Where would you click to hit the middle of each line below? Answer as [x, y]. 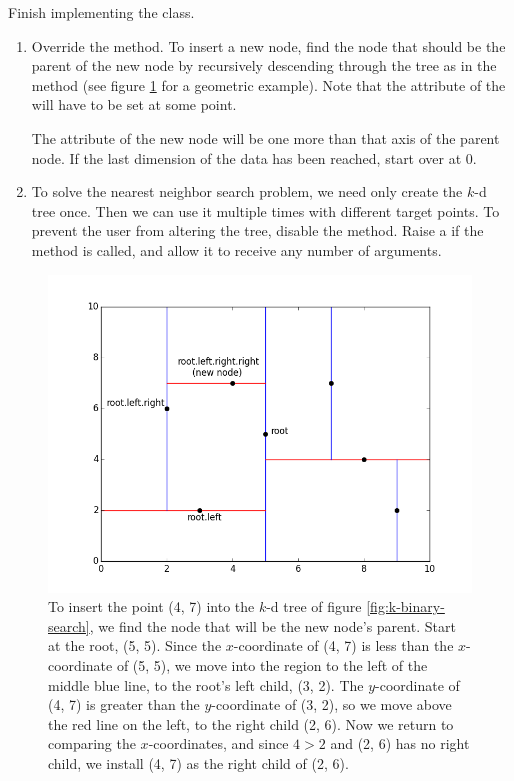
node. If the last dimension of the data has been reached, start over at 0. [254, 157]
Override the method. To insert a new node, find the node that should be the [268, 45]
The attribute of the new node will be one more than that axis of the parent [265, 137]
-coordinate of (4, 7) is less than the [343, 645]
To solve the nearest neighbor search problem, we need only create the [247, 191]
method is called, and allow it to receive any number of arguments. [236, 249]
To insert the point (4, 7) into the [151, 606]
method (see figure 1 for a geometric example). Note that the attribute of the [268, 84]
